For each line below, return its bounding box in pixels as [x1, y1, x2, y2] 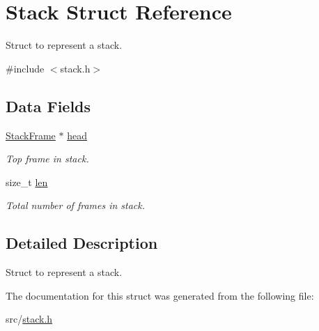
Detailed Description [6, 232, 158, 254]
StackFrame [6, 128, 56, 142]
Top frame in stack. [6, 151, 89, 166]
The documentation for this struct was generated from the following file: [6, 288, 314, 302]
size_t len [6, 174, 48, 189]
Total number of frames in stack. [6, 198, 146, 213]
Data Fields [6, 95, 91, 116]
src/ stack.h [6, 311, 53, 326]
